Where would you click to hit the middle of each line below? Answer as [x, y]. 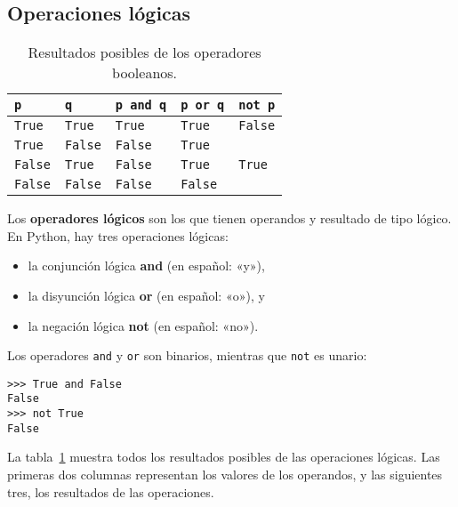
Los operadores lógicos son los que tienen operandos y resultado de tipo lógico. [229, 218]
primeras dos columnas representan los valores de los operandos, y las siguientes [225, 475]
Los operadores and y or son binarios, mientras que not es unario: [187, 355]
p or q [203, 105]
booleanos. [145, 73]
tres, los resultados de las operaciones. [111, 491]
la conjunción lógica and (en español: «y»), [146, 266]
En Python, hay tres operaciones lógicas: [118, 235]
